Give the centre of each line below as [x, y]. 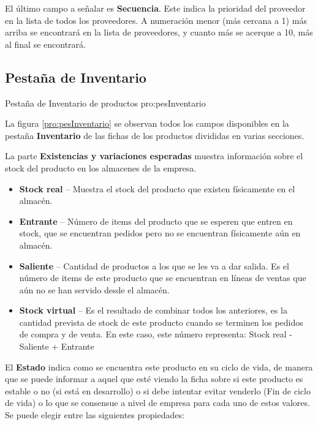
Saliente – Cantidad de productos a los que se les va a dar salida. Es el [154, 265]
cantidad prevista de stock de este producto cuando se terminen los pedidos [161, 322]
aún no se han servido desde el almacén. [94, 289]
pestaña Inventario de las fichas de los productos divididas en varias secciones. [155, 135]
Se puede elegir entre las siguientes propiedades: [95, 415]
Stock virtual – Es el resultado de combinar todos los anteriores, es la [153, 310]
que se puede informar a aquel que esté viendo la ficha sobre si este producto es [154, 379]
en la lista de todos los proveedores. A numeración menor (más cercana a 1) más [156, 20]
